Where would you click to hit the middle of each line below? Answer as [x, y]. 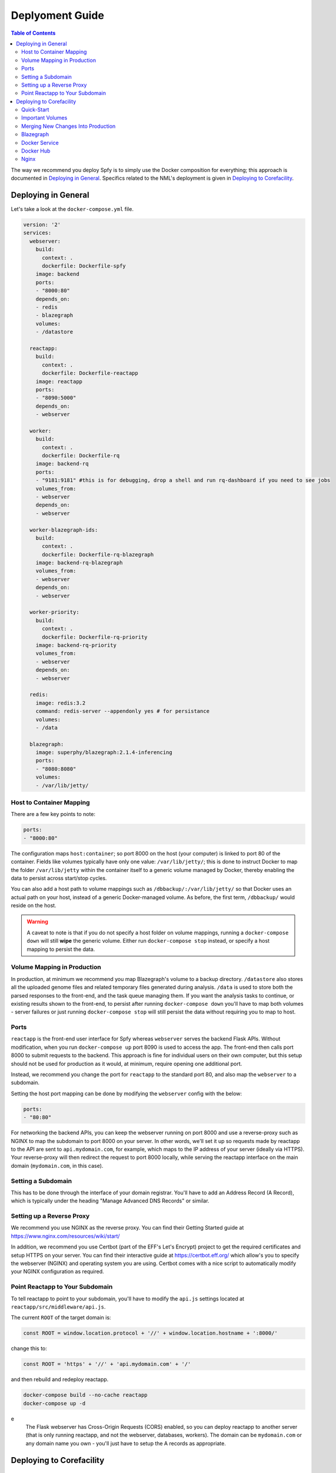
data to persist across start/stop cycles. [59, 878]
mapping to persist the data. [61, 949]
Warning [37, 922]
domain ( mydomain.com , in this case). [57, 1165]
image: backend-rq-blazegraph [79, 563]
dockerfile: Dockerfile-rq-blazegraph [98, 554]
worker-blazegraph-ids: [64, 530]
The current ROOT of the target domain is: [61, 1317]
